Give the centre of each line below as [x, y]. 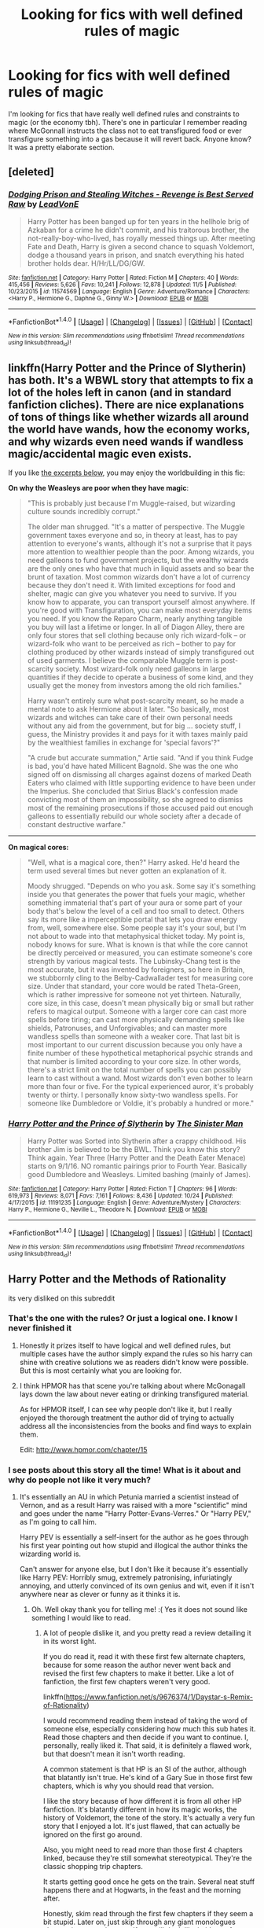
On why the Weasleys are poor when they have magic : [99, 488]
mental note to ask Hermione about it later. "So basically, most [128, 709]
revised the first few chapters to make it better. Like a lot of [138, 1673]
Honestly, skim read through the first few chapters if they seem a [148, 1914]
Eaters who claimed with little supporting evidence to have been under [141, 783]
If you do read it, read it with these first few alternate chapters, [144, 1657]
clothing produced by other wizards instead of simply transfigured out [141, 652]
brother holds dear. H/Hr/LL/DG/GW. [86, 263]
